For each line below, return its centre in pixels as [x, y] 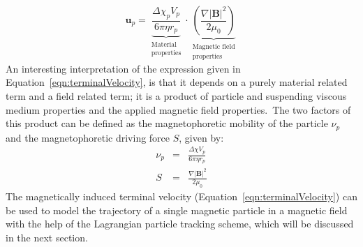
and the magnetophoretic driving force [88, 137]
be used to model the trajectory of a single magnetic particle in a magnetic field [177, 210]
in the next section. [47, 237]
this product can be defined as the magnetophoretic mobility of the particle [167, 123]
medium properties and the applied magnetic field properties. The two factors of [178, 109]
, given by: [201, 137]
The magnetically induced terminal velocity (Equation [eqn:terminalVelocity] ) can [181, 196]
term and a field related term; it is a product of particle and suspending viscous [176, 96]
